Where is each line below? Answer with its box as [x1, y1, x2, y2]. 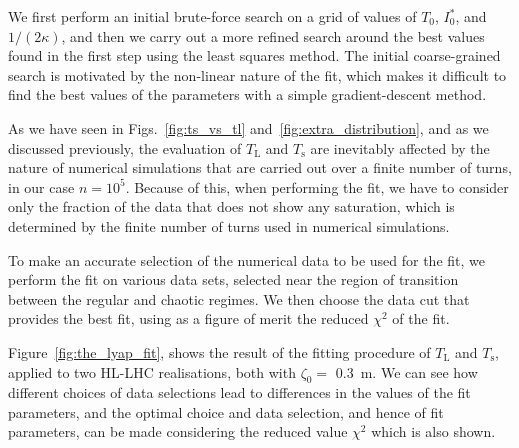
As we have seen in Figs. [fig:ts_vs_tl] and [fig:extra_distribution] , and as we [8, 117, 489, 138]
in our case [8, 176, 75, 197]
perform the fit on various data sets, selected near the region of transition [8, 269, 459, 290]
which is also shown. [371, 421, 496, 442]
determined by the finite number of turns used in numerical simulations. [8, 215, 450, 236]
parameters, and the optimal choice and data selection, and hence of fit [8, 401, 444, 422]
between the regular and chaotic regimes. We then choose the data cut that [8, 288, 470, 309]
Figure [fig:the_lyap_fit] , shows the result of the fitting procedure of [8, 341, 431, 362]
